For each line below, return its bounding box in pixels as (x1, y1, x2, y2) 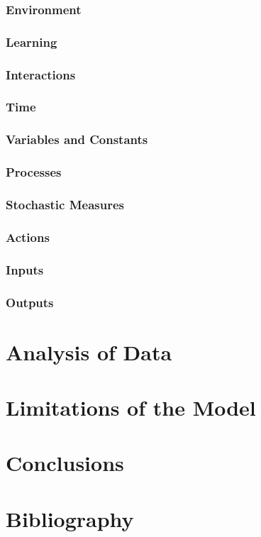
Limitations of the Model (6, 393, 256, 421)
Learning (6, 33, 57, 50)
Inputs (6, 260, 44, 278)
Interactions (6, 65, 76, 83)
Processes (6, 163, 62, 181)
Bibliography (6, 504, 134, 533)
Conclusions (6, 448, 124, 477)
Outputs (6, 293, 54, 311)
